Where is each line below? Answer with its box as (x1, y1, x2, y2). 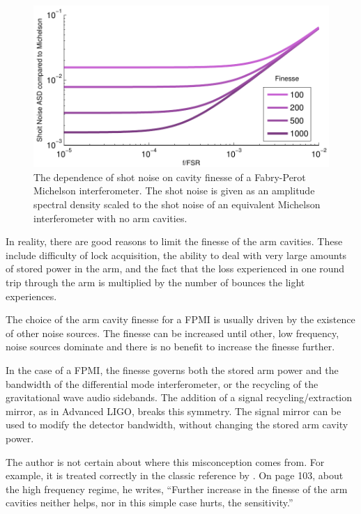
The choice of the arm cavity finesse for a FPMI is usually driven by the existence (6, 312, 355, 327)
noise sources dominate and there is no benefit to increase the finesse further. (6, 339, 335, 354)
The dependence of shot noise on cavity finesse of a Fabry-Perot (33, 169, 306, 184)
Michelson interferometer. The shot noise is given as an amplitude (33, 183, 315, 198)
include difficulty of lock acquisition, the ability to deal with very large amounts (6, 247, 347, 262)
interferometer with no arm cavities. (33, 210, 187, 225)
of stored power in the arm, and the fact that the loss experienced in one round (6, 261, 345, 276)
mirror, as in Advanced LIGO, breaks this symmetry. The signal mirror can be (6, 403, 341, 418)
